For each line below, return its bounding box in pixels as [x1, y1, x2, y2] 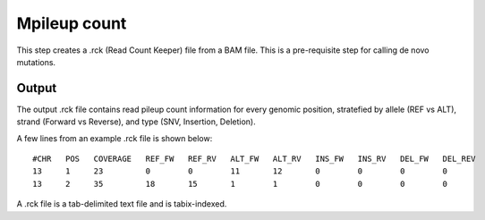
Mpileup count [16, 13, 127, 33]
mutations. [16, 56, 56, 67]
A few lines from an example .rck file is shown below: [16, 132, 213, 143]
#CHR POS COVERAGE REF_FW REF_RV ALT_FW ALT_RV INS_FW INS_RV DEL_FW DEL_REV [32, 154, 476, 165]
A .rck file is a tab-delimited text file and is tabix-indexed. [16, 199, 227, 209]
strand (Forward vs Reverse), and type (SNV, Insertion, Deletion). [16, 116, 256, 127]
